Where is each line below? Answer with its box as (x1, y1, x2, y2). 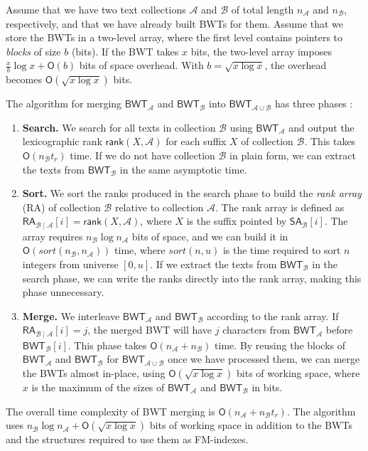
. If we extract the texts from (150, 257, 277, 271)
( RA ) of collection (22, 199, 101, 214)
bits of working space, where (237, 366, 360, 381)
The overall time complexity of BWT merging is (6, 403, 215, 418)
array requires (22, 228, 83, 243)
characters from (222, 322, 291, 337)
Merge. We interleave (22, 308, 120, 323)
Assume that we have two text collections (6, 2, 186, 16)
